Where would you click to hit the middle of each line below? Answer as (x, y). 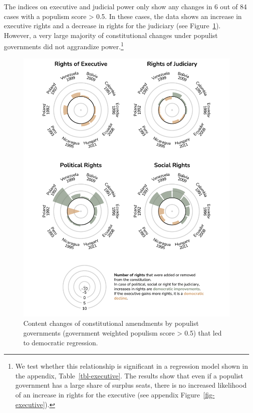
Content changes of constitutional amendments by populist (111, 323)
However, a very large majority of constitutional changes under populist (111, 35)
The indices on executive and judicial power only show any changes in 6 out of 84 (126, 6)
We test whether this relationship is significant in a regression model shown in (132, 366)
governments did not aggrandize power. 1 (64, 46)
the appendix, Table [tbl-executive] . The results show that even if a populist (129, 375)
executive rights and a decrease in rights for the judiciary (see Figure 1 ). (112, 26)
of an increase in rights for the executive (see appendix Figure (108, 394)
